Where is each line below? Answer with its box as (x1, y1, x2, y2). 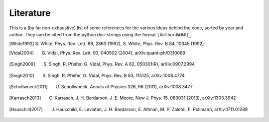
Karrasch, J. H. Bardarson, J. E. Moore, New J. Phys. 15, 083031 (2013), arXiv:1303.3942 (54, 95, 236, 101)
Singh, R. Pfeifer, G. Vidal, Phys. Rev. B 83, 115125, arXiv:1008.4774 (47, 72, 185, 78)
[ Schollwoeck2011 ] (9, 83, 48, 89)
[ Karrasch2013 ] (9, 95, 41, 101)
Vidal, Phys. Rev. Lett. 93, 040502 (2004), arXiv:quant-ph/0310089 (47, 50, 186, 56)
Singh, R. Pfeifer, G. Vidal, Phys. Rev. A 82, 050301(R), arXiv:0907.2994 (48, 61, 195, 67)
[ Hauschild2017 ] (9, 106, 43, 112)
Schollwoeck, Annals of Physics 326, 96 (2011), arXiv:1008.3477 (61, 83, 193, 89)
